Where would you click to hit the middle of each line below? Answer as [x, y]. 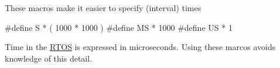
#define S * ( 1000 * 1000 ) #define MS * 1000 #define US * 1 [119, 27]
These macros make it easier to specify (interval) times [103, 8]
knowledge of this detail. [49, 58]
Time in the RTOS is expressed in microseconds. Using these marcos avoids [140, 47]
